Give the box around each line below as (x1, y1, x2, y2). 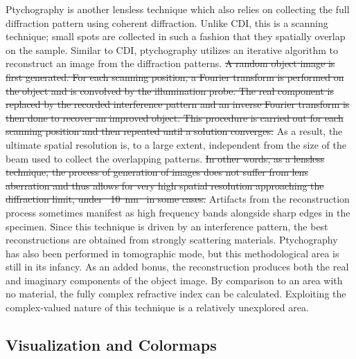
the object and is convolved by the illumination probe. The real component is (6, 83, 334, 98)
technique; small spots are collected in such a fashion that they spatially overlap (6, 29, 346, 44)
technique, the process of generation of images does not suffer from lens (6, 165, 308, 179)
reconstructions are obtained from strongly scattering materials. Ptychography (6, 232, 338, 247)
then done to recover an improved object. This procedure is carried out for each (6, 110, 344, 125)
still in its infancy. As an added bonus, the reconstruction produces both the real (6, 259, 349, 274)
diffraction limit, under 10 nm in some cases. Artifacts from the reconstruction (6, 192, 350, 206)
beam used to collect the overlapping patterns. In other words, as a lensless (6, 151, 325, 165)
